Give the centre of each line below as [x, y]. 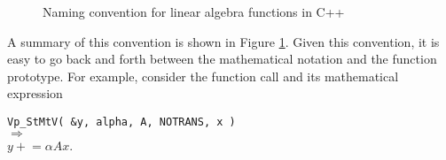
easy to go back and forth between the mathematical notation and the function [222, 59]
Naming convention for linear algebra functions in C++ [194, 11]
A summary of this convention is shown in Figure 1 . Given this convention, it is [223, 41]
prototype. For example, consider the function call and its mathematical [203, 76]
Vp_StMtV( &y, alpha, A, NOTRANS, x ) [121, 122]
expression [35, 93]
